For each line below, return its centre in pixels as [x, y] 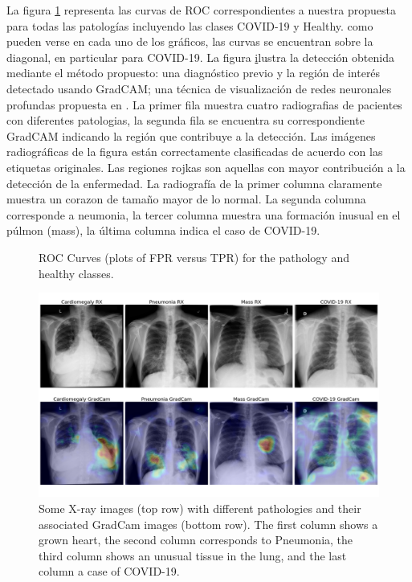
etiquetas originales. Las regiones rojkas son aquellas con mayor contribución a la [206, 167]
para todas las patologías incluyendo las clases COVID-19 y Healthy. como [190, 25]
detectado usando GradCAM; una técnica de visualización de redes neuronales [199, 88]
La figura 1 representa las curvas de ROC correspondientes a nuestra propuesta [201, 10]
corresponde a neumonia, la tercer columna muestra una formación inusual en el [204, 214]
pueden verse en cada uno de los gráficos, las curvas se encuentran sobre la [190, 41]
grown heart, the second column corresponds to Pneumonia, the [196, 540]
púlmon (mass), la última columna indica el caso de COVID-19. [163, 230]
